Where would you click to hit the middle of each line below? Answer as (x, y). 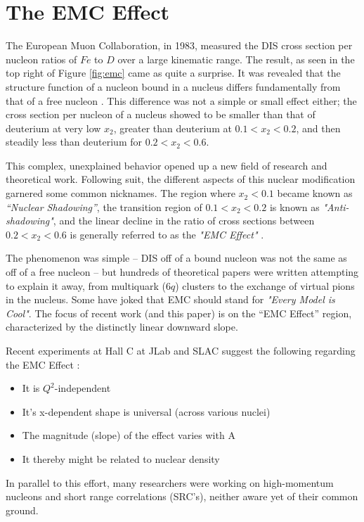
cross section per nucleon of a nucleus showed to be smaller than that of (161, 114)
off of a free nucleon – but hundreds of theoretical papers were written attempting (182, 272)
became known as (315, 193)
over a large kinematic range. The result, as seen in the (236, 59)
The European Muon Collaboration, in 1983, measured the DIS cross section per (179, 45)
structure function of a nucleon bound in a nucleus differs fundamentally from (173, 86)
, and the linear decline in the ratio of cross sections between (184, 221)
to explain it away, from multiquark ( (86, 285)
